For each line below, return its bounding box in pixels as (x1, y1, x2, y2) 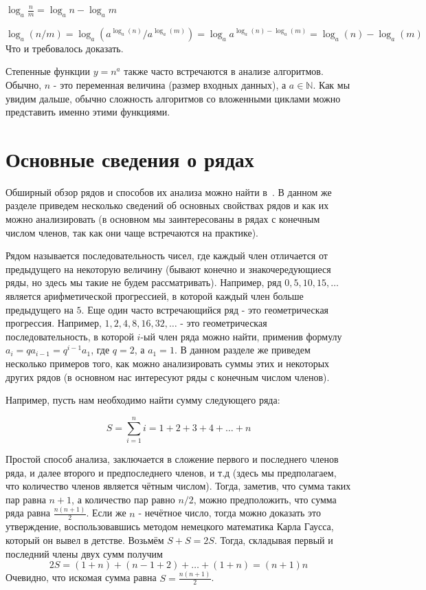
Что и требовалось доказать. (5, 41, 124, 55)
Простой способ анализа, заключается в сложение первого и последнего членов (5, 451, 339, 466)
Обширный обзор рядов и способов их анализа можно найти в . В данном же (5, 184, 332, 199)
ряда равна (5, 505, 50, 520)
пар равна (5, 492, 46, 506)
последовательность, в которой (5, 329, 134, 343)
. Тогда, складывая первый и (214, 533, 333, 547)
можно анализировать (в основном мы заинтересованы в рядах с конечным (5, 212, 320, 226)
